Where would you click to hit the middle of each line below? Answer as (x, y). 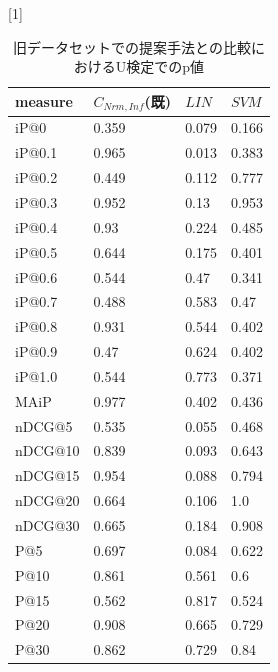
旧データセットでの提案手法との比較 (132, 46)
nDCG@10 (47, 450)
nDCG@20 (47, 500)
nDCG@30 (47, 524)
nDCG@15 (47, 475)
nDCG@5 (44, 425)
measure (44, 101)
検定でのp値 (165, 66)
